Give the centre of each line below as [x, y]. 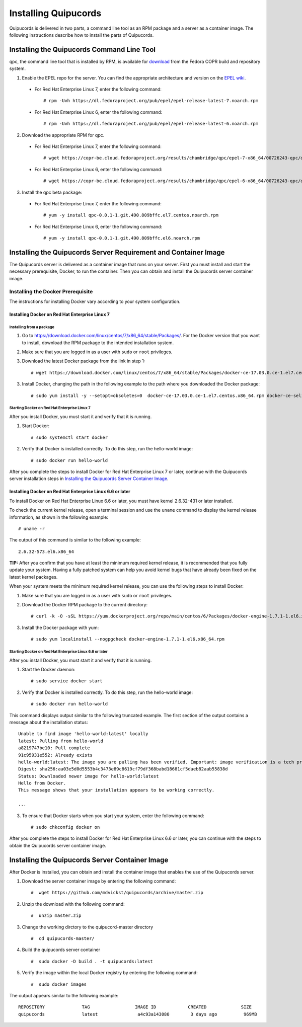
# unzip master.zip [56, 916]
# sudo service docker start [67, 681]
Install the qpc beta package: [52, 192]
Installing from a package [32, 327]
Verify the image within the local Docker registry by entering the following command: [110, 973]
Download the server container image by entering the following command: [99, 881]
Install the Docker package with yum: [60, 627]
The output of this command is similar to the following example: [75, 540]
